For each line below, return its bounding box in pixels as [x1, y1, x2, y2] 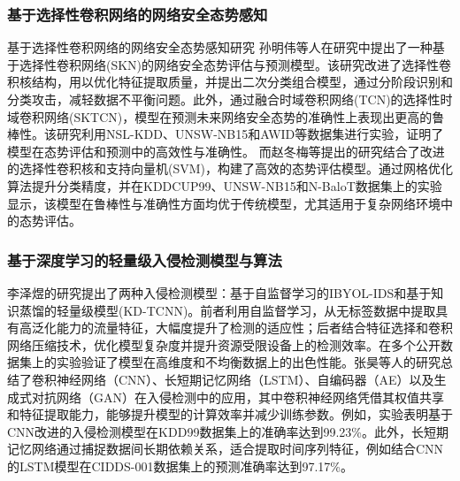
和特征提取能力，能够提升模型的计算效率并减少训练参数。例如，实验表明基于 [7, 405, 453, 424]
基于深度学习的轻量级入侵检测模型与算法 [7, 248, 282, 271]
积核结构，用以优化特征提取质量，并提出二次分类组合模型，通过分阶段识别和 [7, 73, 453, 91]
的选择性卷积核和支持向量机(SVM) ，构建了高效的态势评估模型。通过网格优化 [7, 159, 454, 178]
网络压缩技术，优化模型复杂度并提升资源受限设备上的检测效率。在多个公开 [7, 335, 441, 354]
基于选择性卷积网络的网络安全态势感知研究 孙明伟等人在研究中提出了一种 [7, 38, 433, 57]
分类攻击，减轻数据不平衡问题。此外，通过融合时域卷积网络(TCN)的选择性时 [7, 90, 453, 108]
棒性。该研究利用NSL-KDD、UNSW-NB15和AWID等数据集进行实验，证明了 [7, 125, 444, 143]
